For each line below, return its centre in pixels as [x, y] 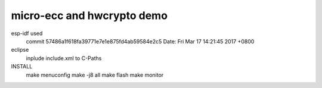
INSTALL [22, 67]
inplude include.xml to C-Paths [64, 58]
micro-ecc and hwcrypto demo [89, 15]
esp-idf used [27, 33]
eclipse [20, 50]
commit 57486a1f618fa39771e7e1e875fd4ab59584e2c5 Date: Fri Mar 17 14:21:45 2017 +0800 [140, 41]
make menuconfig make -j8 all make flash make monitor [95, 75]
